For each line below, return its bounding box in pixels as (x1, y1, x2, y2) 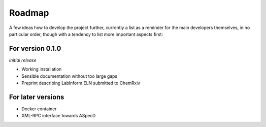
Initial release (9, 57, 36, 63)
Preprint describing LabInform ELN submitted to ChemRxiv (21, 80, 140, 86)
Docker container (21, 106, 57, 112)
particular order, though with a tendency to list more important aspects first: (9, 31, 163, 37)
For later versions (9, 93, 64, 101)
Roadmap (9, 7, 49, 18)
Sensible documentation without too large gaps (21, 73, 118, 79)
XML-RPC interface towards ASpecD (21, 113, 96, 119)
